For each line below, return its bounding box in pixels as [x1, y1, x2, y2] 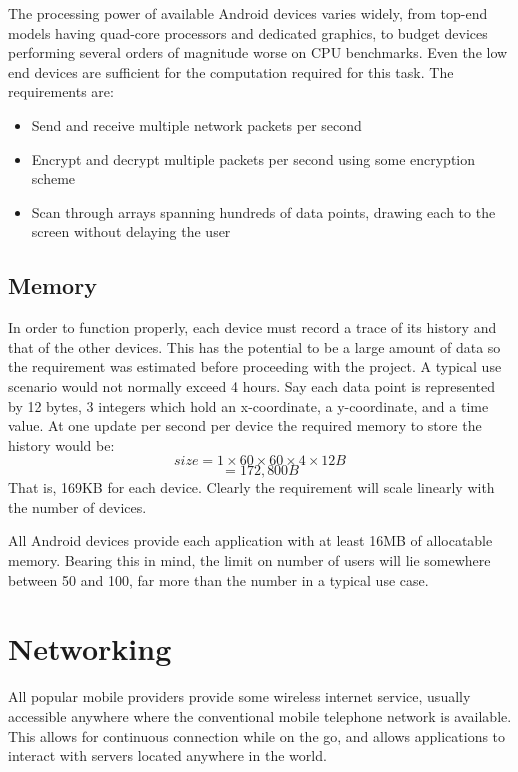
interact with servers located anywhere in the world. [8, 745, 327, 766]
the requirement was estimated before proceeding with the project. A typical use [8, 356, 502, 377]
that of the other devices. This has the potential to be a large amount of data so [8, 336, 501, 357]
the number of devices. [8, 496, 147, 517]
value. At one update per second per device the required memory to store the [8, 415, 482, 436]
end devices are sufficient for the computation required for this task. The [8, 61, 454, 82]
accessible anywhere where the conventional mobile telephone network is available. [8, 705, 512, 726]
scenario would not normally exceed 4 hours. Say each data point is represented [8, 375, 495, 396]
